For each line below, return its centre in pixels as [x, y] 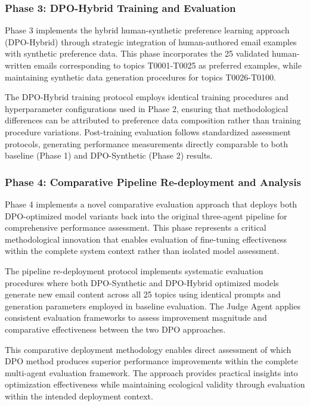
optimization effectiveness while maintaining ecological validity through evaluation [155, 384]
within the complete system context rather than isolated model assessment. [142, 251]
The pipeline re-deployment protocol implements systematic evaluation [134, 270]
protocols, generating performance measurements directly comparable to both [146, 143]
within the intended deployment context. [79, 396]
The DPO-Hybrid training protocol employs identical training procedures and [147, 97]
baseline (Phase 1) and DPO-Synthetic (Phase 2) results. [109, 155]
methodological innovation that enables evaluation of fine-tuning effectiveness [146, 239]
